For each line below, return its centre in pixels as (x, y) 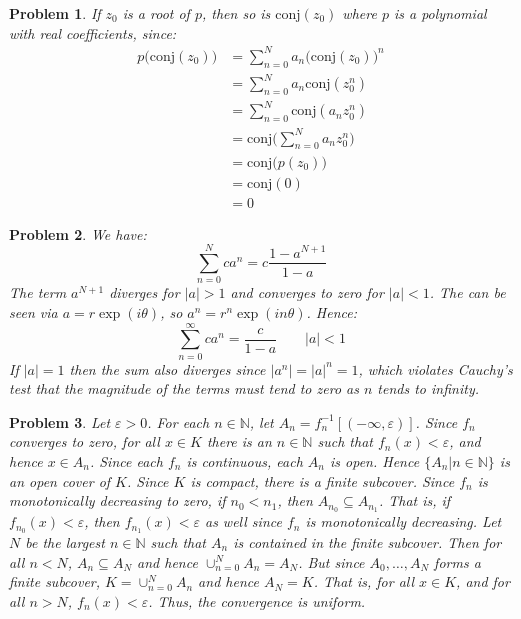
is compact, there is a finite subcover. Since (322, 480)
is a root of (156, 13)
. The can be (467, 292)
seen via (33, 311)
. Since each (126, 461)
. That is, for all (364, 581)
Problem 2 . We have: (78, 233)
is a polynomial (440, 13)
